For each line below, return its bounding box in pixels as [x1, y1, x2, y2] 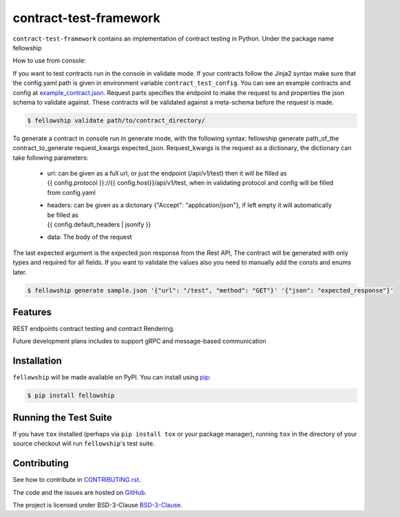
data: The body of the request [47, 233, 132, 241]
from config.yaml [47, 188, 96, 196]
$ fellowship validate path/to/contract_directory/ [27, 116, 206, 124]
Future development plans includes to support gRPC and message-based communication [12, 337, 266, 346]
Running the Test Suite [12, 412, 113, 423]
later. [12, 268, 28, 276]
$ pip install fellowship [27, 392, 115, 399]
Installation [12, 355, 62, 367]
